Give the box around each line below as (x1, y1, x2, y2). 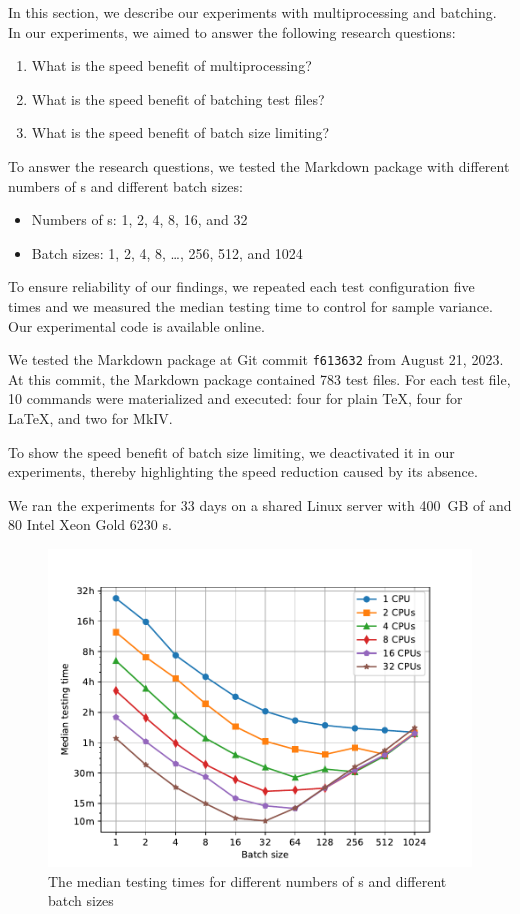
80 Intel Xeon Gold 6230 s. (8, 514, 172, 535)
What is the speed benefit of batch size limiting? (31, 122, 330, 143)
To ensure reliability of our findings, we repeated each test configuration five (8, 276, 475, 297)
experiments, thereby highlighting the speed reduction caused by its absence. (8, 461, 478, 482)
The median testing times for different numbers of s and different (48, 870, 447, 891)
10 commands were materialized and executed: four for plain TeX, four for (8, 388, 463, 409)
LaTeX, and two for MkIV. (8, 407, 173, 428)
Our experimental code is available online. (8, 315, 265, 336)
